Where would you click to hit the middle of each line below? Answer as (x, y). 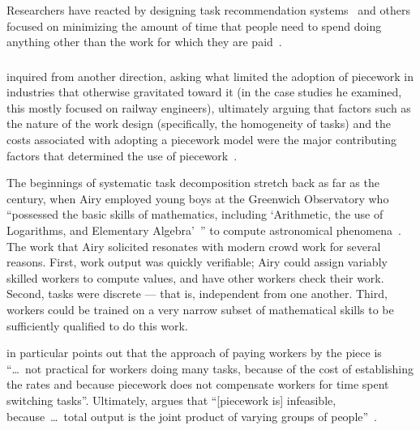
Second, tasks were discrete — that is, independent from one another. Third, (197, 294)
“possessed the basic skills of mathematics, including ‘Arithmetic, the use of (195, 214)
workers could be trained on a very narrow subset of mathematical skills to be (200, 310)
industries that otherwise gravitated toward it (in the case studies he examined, (204, 92)
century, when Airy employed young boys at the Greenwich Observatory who (198, 198)
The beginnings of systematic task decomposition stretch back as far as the (193, 183)
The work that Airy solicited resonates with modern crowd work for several (194, 246)
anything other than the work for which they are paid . (144, 42)
